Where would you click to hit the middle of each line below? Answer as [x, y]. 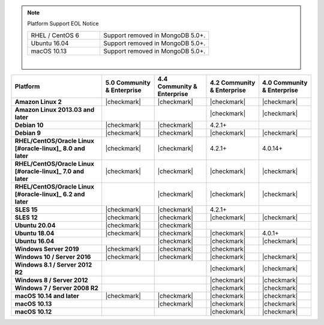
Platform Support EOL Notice [63, 23]
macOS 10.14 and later [47, 296]
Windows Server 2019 [47, 249]
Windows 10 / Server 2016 [53, 257]
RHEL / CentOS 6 [55, 35]
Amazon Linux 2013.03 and [55, 110]
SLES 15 [26, 210]
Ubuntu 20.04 [35, 225]
